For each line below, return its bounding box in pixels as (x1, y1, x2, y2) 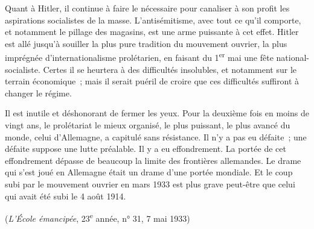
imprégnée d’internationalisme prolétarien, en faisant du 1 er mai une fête (5, 49, 274, 64)
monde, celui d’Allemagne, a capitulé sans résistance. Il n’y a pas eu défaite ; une (5, 130, 307, 143)
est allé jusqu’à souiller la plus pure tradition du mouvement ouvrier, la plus (5, 37, 287, 49)
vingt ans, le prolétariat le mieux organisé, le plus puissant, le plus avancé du (5, 119, 290, 131)
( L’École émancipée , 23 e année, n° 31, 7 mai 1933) (5, 210, 190, 224)
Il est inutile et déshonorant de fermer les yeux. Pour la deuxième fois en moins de (5, 107, 309, 119)
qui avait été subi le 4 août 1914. (5, 189, 126, 202)
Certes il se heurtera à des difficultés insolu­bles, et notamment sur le (43, 63, 296, 75)
